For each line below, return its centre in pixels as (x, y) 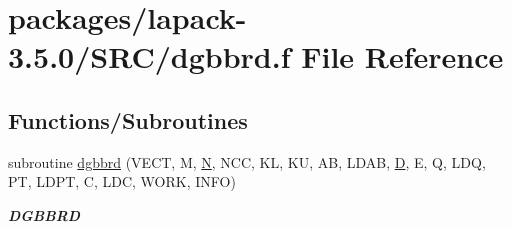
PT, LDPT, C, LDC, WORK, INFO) (122, 181)
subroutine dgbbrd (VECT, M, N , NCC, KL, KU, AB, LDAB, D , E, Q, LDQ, (247, 161)
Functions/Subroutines (128, 119)
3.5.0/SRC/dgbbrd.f (149, 56)
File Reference (402, 56)
